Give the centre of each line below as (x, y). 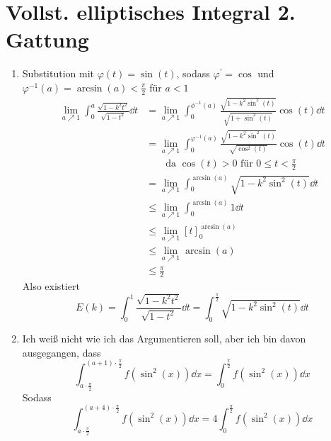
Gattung (47, 39)
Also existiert (51, 285)
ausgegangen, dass (62, 352)
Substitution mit (58, 73)
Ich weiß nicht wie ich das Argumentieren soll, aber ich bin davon (164, 339)
